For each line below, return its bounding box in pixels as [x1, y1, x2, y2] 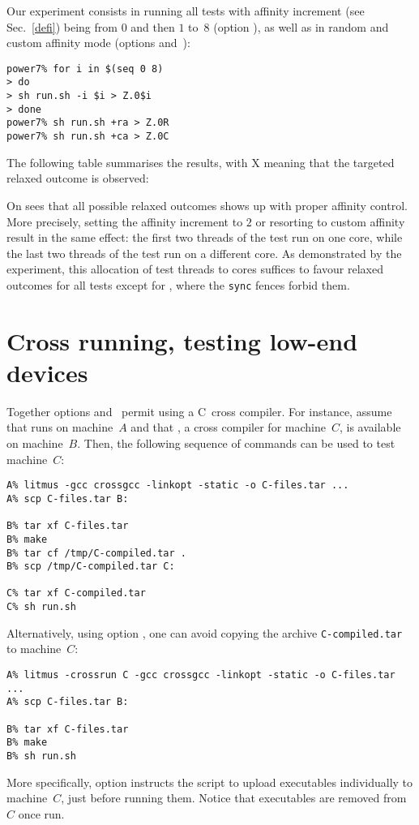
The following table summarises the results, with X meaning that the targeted [6, 153, 395, 170]
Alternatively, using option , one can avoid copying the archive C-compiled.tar [6, 624, 403, 641]
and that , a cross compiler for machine [130, 419, 326, 436]
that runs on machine [6, 419, 113, 436]
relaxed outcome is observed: [6, 170, 149, 187]
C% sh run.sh [6, 601, 76, 613]
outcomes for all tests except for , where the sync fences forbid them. [6, 276, 350, 293]
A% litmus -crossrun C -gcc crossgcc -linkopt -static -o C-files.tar [6, 669, 395, 681]
